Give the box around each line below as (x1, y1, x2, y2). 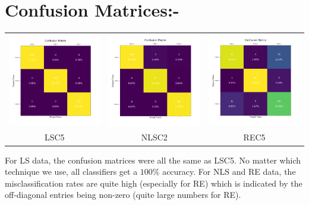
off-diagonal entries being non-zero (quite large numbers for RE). (5, 188, 241, 201)
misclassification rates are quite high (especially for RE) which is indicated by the (5, 177, 302, 189)
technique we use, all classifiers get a (5, 165, 138, 178)
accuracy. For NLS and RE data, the (162, 165, 296, 178)
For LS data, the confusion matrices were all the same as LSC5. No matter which (5, 153, 301, 166)
